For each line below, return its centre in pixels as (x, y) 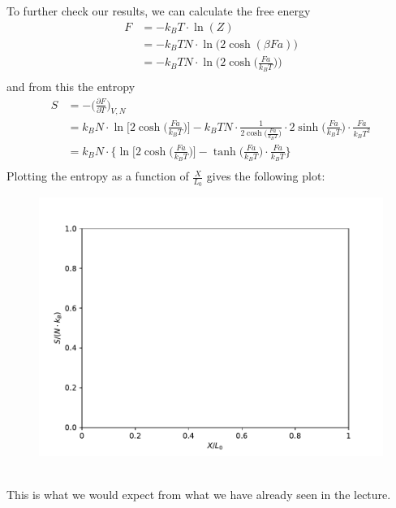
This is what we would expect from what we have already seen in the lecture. (199, 495)
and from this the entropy (71, 87)
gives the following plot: (266, 176)
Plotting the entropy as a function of (98, 176)
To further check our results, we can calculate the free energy (159, 11)
